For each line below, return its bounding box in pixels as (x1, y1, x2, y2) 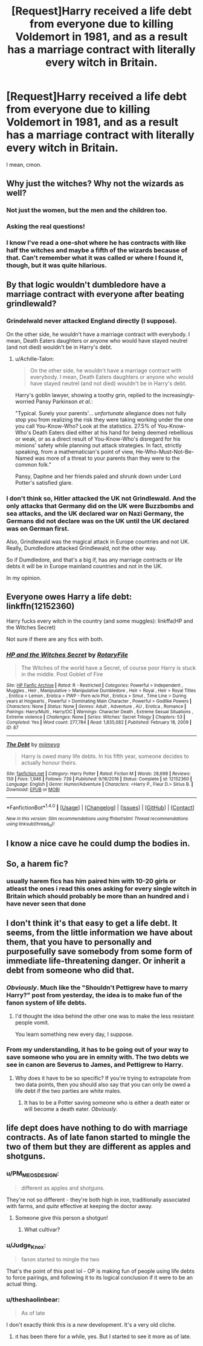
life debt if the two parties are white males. (14, 1087, 122, 1095)
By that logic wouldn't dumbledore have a (6, 280, 166, 290)
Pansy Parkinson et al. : (36, 398, 93, 405)
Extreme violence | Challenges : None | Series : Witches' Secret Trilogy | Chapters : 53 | (6, 714, 185, 720)
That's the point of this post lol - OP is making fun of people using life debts (6, 1267, 195, 1275)
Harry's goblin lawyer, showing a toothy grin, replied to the (14, 391, 161, 398)
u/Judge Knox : (6, 1241, 47, 1251)
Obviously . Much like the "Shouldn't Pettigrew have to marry (6, 983, 188, 992)
